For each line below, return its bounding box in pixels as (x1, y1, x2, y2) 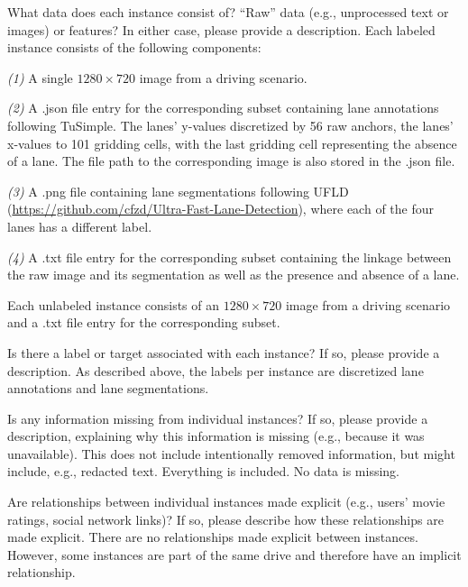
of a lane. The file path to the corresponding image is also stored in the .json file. (7, 151, 455, 170)
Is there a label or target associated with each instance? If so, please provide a (7, 343, 440, 362)
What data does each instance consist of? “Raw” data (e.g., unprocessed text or (7, 3, 449, 21)
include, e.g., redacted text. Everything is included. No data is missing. (7, 462, 400, 481)
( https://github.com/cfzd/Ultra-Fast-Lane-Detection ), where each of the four (7, 199, 434, 218)
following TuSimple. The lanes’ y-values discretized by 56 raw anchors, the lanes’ (7, 115, 454, 134)
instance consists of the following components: (7, 38, 262, 57)
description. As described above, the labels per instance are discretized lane (7, 361, 424, 380)
